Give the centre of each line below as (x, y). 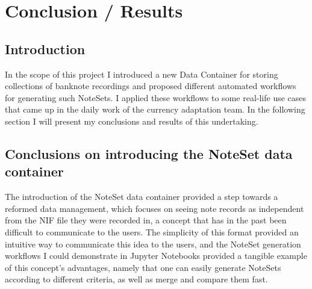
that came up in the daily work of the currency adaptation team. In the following (155, 109)
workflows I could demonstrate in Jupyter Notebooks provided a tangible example (156, 256)
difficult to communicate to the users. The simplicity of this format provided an (152, 232)
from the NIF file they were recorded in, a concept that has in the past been (146, 220)
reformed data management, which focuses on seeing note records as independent (154, 208)
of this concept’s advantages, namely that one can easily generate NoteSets (143, 267)
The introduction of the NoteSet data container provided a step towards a (142, 197)
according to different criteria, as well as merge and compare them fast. (136, 279)
